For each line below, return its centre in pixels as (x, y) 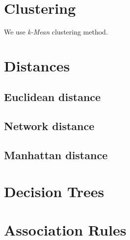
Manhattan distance (56, 155)
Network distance (49, 126)
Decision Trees (54, 191)
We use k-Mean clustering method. (56, 32)
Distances (37, 65)
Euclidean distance (52, 97)
